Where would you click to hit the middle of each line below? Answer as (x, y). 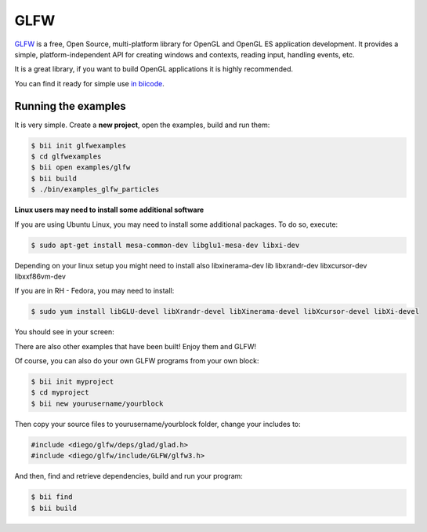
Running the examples (71, 106)
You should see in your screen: (65, 332)
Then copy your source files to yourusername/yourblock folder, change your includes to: (157, 424)
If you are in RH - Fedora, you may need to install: (94, 291)
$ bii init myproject (72, 382)
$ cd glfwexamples (66, 157)
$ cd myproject (60, 393)
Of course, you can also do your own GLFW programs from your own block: (137, 361)
